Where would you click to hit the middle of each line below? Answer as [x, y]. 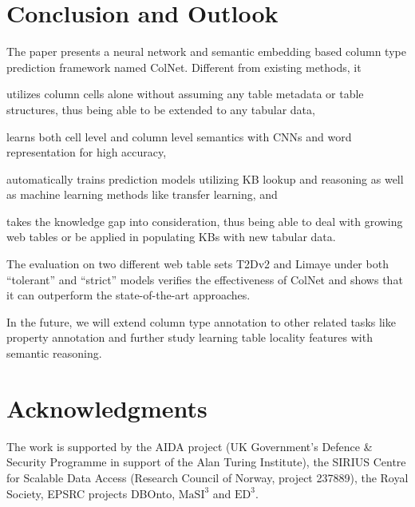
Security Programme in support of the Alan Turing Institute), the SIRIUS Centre [206, 462]
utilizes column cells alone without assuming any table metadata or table [185, 94]
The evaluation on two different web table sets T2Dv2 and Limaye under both [198, 264]
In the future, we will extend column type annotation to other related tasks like [201, 321]
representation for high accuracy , [87, 152]
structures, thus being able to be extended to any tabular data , [161, 109]
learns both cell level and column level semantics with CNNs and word [179, 136]
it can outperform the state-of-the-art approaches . [128, 295]
